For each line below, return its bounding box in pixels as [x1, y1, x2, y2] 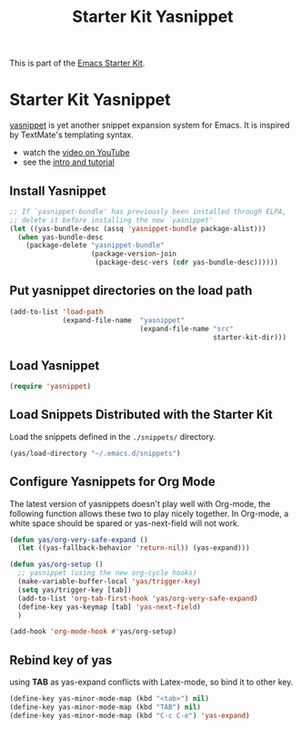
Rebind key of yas [9, 653, 113, 668]
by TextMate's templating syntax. [9, 129, 134, 140]
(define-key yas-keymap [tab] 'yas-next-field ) [17, 602, 202, 612]
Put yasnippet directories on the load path [9, 283, 253, 299]
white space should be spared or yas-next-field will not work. [9, 517, 240, 529]
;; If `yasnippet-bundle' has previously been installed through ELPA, [9, 207, 287, 216]
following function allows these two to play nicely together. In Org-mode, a [9, 508, 289, 519]
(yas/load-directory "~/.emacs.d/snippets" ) [9, 449, 181, 458]
